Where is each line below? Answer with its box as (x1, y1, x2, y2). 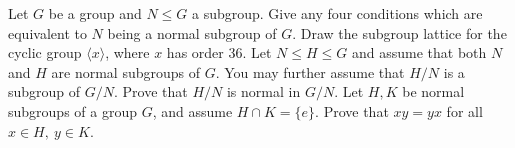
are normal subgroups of (51, 61, 200, 82)
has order (166, 42, 224, 63)
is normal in (226, 81, 301, 102)
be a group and (48, 3, 142, 23)
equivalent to (8, 22, 87, 43)
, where (105, 42, 150, 63)
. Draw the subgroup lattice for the (292, 22, 507, 43)
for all (446, 100, 483, 121)
